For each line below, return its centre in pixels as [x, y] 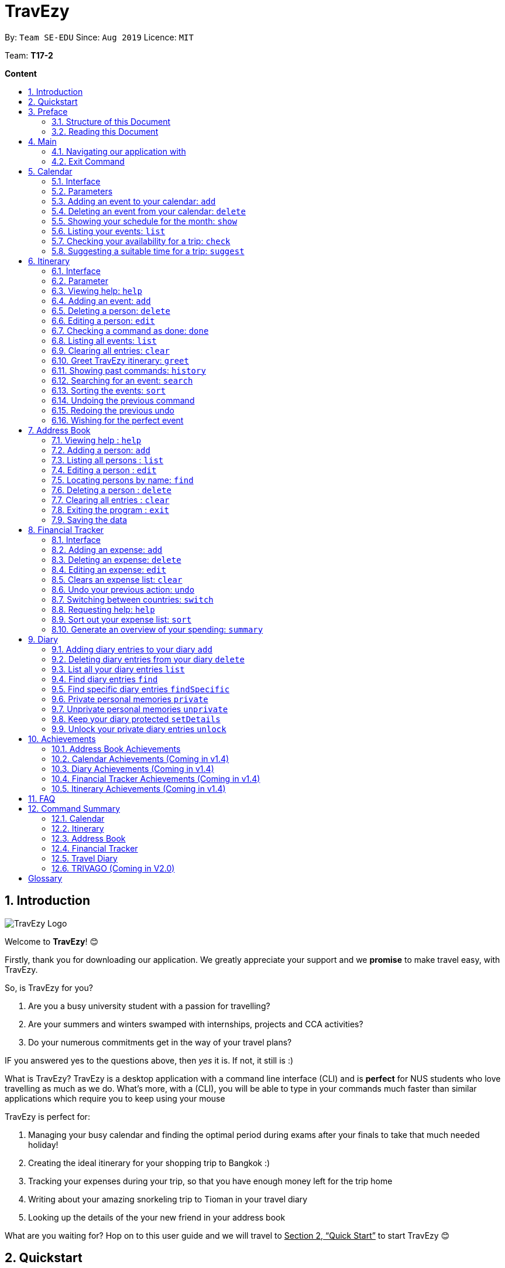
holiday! [43, 1144]
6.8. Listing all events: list [104, 340]
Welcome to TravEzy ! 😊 [52, 941]
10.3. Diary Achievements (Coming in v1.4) [133, 768]
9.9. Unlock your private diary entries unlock [139, 729]
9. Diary [43, 639]
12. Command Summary [74, 808]
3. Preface [48, 111]
